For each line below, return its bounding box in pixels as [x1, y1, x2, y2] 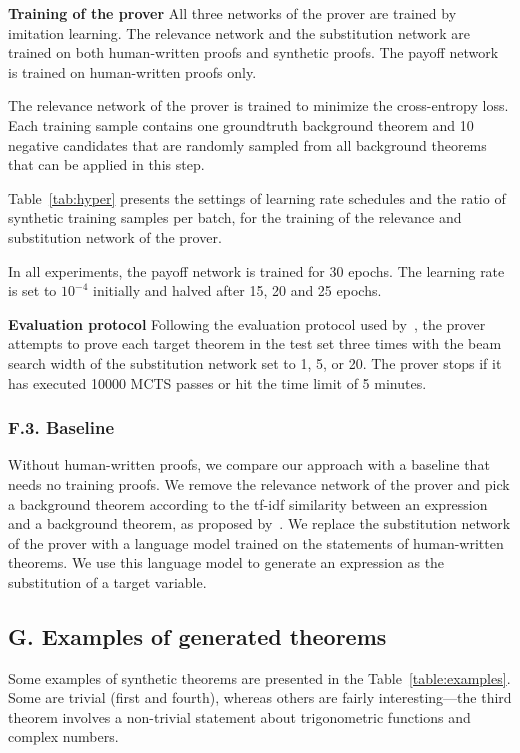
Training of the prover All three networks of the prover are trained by [8, 3, 457, 23]
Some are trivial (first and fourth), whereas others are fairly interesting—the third [8, 687, 512, 708]
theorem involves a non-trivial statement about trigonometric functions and [8, 706, 471, 727]
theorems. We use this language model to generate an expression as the [8, 552, 445, 573]
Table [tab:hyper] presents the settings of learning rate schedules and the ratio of [8, 187, 506, 208]
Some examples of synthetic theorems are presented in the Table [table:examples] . [8, 667, 511, 688]
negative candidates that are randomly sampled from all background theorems [8, 134, 487, 155]
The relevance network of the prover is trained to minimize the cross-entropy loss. [8, 95, 509, 116]
